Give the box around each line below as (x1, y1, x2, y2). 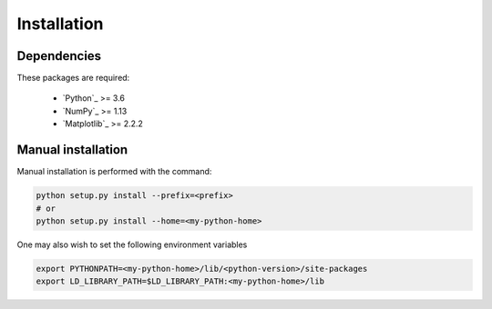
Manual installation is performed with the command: (16, 166, 212, 177)
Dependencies (16, 48, 102, 64)
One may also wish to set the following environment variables (16, 239, 248, 250)
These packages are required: (16, 73, 130, 84)
